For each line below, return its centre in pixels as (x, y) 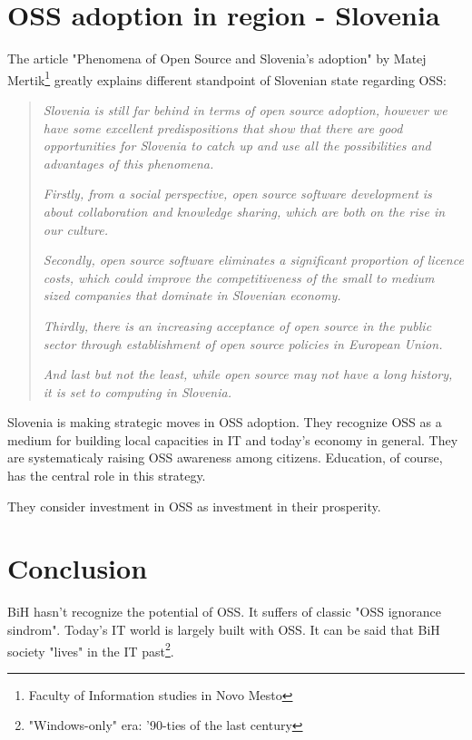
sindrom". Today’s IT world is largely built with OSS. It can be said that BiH (224, 629)
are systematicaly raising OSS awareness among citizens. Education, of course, (225, 458)
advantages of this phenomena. (128, 163)
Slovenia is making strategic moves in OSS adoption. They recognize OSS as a (225, 422)
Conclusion (78, 568)
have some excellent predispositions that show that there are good (223, 127)
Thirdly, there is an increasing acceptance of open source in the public (237, 325)
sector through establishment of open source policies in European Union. (243, 343)
